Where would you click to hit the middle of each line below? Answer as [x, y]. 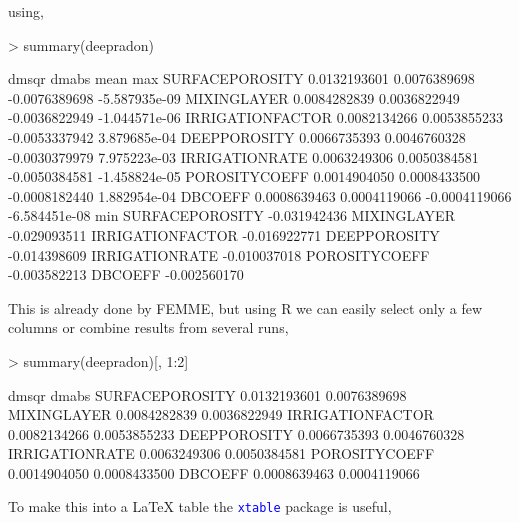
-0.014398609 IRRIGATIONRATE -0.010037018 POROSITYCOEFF [219, 254]
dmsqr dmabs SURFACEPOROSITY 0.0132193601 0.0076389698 [207, 394]
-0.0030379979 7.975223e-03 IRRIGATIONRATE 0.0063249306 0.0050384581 [243, 156]
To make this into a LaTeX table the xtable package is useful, [200, 506]
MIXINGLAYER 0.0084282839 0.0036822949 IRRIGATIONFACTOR [221, 414]
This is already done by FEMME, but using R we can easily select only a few [245, 307]
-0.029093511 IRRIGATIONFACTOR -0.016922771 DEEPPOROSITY [224, 234]
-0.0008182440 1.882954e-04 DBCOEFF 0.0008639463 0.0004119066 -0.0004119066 [260, 195]
